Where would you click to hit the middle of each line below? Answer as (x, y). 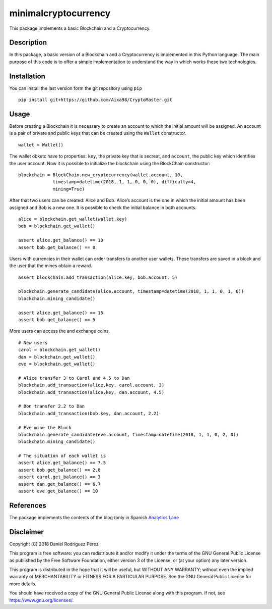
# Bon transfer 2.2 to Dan (52, 406)
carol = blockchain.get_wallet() (59, 350)
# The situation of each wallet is (62, 456)
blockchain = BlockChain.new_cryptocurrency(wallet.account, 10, (101, 175)
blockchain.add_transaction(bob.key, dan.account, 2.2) (89, 413)
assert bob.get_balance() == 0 (57, 247)
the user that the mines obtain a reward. (51, 266)
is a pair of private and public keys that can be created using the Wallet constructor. (98, 133)
